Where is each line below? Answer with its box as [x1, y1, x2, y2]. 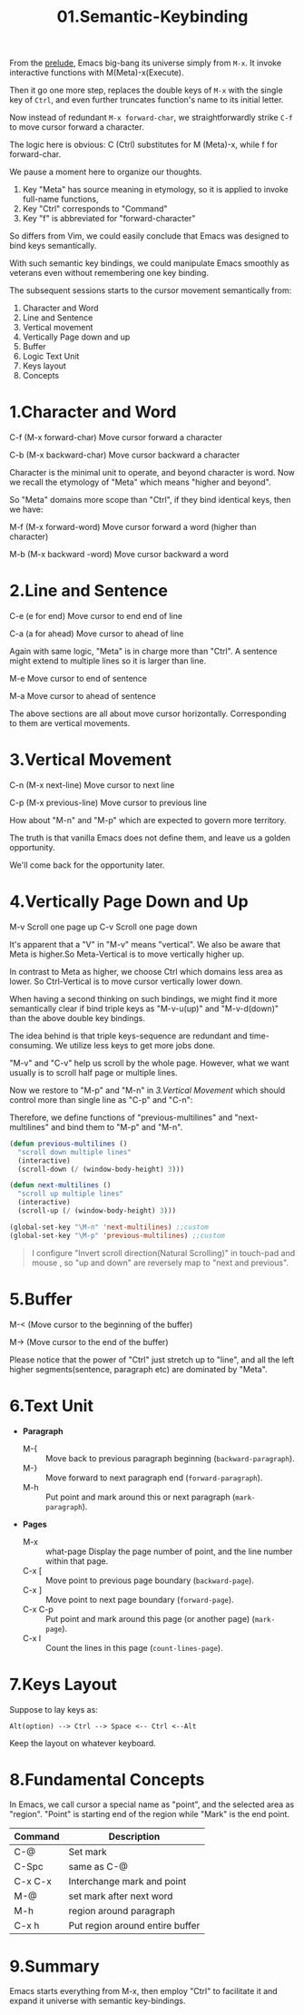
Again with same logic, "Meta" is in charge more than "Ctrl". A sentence [9, 646, 278, 657]
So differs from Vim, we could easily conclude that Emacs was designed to [9, 231, 289, 241]
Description [108, 1831, 161, 1843]
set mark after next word [68, 1890, 173, 1902]
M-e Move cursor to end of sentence [9, 673, 148, 684]
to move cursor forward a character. [9, 122, 144, 133]
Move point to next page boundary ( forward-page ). [44, 1594, 234, 1605]
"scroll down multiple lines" [17, 1147, 132, 1156]
